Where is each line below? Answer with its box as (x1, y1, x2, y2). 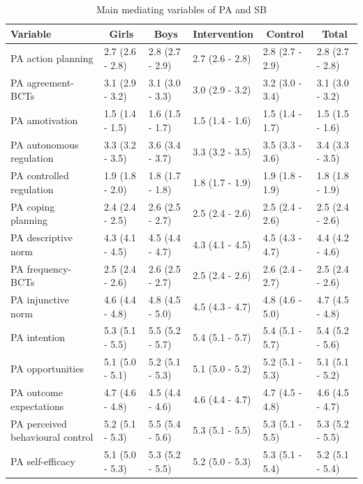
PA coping (10, 199, 55, 213)
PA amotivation (10, 113, 78, 128)
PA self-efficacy (10, 453, 75, 468)
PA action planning (10, 51, 94, 66)
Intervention (193, 26, 253, 40)
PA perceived (10, 416, 67, 430)
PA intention (10, 330, 65, 345)
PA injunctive (10, 292, 69, 306)
